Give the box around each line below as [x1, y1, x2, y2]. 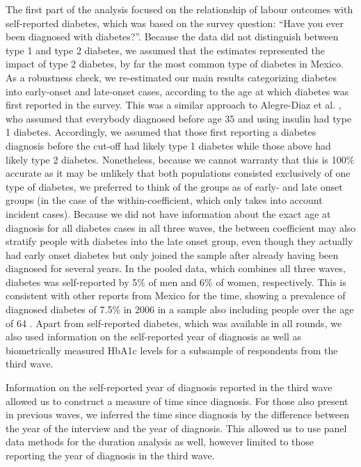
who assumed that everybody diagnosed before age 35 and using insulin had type [6, 111, 352, 125]
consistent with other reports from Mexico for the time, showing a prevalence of [6, 288, 346, 303]
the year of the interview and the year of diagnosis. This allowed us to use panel [6, 420, 347, 435]
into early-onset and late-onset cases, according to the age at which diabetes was [6, 84, 349, 98]
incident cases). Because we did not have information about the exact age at [6, 206, 331, 221]
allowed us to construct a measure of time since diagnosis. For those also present [6, 393, 348, 408]
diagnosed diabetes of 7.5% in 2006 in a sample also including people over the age [6, 302, 354, 317]
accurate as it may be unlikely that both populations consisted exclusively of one [6, 166, 351, 180]
